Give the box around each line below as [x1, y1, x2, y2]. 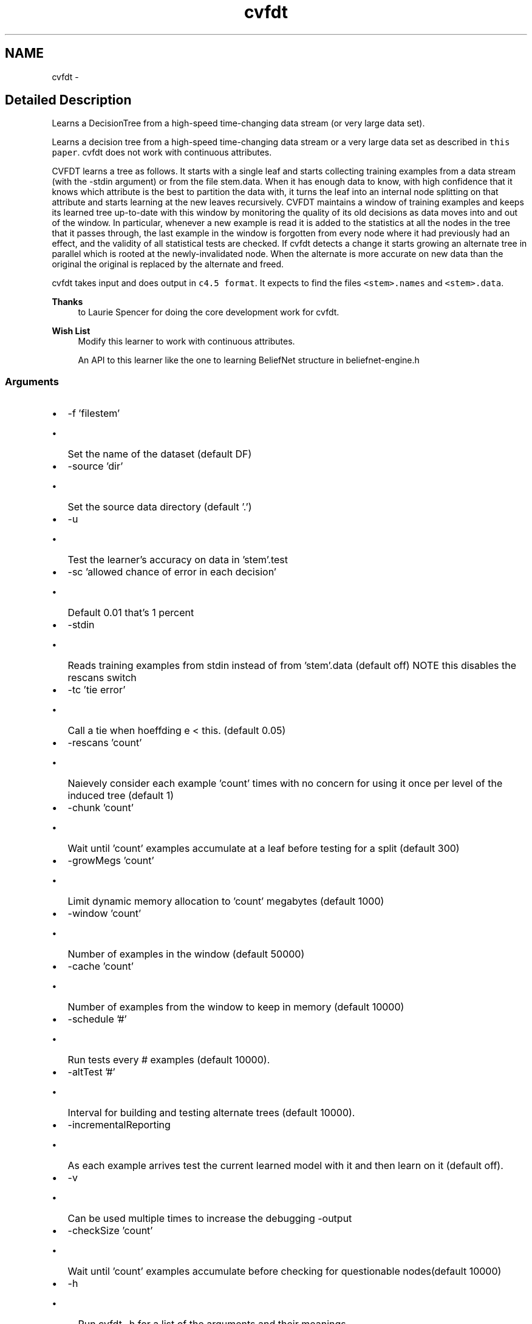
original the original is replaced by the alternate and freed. [52, 259, 284, 270]
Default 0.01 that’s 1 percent [67, 606, 194, 619]
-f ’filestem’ [67, 407, 120, 420]
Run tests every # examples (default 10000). [67, 1054, 270, 1066]
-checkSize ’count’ [67, 1224, 153, 1237]
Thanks [52, 297, 83, 307]
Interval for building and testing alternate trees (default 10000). [67, 1106, 355, 1119]
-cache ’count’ [67, 960, 134, 973]
